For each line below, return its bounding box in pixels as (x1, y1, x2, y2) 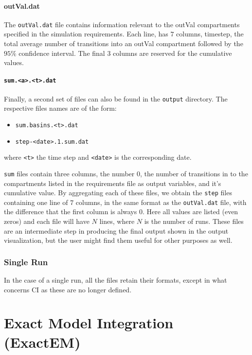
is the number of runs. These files (144, 216, 244, 226)
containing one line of (4, 197, 68, 207)
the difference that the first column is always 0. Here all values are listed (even (4, 206, 238, 217)
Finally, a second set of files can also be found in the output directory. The (4, 93, 228, 103)
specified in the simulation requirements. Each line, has (4, 29, 168, 39)
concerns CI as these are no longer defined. (4, 284, 132, 294)
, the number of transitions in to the (140, 168, 248, 178)
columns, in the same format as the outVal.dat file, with (75, 197, 247, 207)
